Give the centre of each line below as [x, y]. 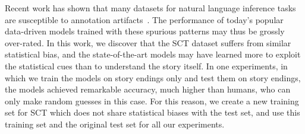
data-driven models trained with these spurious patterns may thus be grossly [145, 31]
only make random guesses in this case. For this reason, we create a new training [152, 100]
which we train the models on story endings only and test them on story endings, [153, 77]
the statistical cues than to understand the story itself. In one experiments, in [146, 66]
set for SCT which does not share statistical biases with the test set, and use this [152, 112]
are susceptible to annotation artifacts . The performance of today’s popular [144, 19]
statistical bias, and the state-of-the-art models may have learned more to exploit [153, 54]
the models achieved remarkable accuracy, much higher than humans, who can [148, 89]
